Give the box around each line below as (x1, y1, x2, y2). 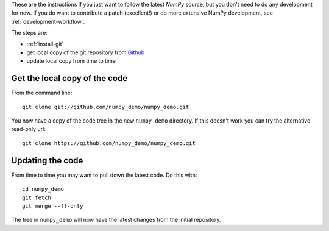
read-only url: (11, 126, 46, 133)
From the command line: (11, 89, 73, 97)
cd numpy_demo (22, 186, 64, 193)
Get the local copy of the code (11, 73, 128, 84)
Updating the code (11, 155, 83, 166)
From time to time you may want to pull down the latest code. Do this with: (11, 171, 197, 179)
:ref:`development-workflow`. (11, 18, 85, 25)
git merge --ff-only (22, 202, 83, 210)
